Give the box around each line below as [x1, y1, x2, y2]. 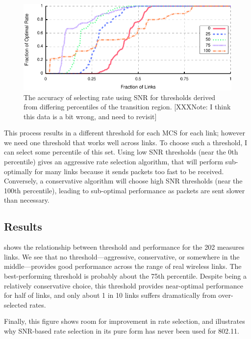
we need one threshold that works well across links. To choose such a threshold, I [4, 137, 248, 147]
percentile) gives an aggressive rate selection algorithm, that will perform [4, 156, 223, 167]
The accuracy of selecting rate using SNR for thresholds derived [24, 92, 216, 102]
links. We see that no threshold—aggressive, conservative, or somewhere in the [4, 251, 240, 261]
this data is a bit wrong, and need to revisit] [24, 111, 157, 121]
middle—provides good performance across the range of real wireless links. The [4, 261, 242, 271]
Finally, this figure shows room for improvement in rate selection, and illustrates [4, 316, 245, 326]
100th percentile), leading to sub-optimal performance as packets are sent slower [4, 185, 245, 195]
